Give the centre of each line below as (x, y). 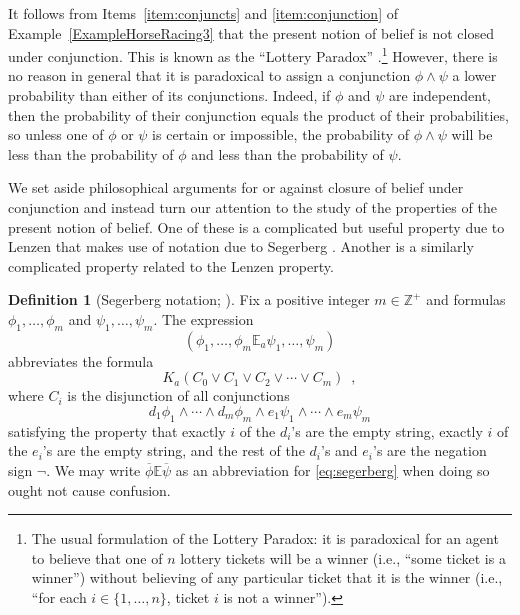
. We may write (93, 469)
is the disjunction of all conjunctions (178, 395)
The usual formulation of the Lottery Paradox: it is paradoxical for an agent (265, 538)
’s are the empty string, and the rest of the (173, 450)
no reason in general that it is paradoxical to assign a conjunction (209, 75)
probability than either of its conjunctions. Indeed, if (169, 95)
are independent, (440, 95)
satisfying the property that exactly (117, 430)
